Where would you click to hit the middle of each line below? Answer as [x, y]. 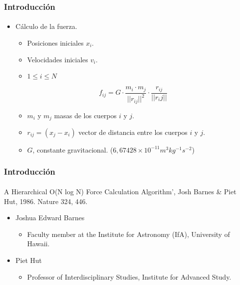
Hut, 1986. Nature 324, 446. [46, 201]
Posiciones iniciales [55, 43]
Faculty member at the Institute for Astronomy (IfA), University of [129, 234]
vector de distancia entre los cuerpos [133, 132]
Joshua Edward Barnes [50, 218]
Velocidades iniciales [58, 59]
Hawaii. [38, 244]
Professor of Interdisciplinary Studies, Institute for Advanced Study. [129, 276]
